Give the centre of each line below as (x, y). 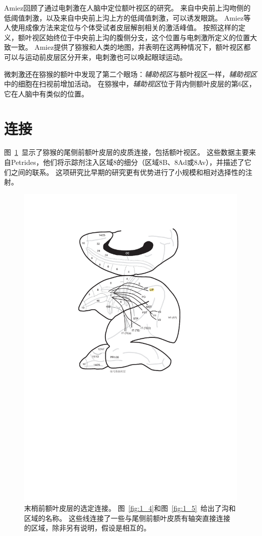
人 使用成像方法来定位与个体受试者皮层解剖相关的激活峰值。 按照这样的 (121, 27)
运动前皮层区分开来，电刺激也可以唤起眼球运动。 (106, 57)
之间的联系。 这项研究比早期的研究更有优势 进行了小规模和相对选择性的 (128, 172)
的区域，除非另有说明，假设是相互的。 (87, 528)
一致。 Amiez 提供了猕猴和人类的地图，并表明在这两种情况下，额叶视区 (127, 47)
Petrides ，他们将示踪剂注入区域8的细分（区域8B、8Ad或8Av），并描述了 (127, 162)
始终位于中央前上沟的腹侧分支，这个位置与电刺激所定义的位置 (148, 37)
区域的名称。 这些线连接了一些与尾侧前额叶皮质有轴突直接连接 (127, 518)
